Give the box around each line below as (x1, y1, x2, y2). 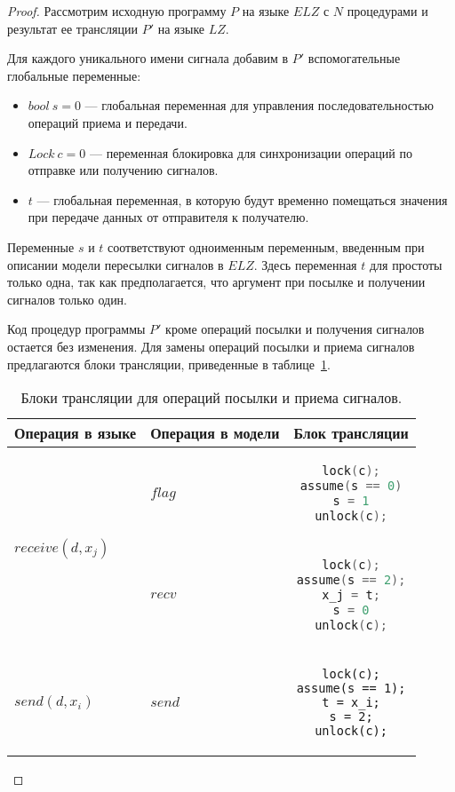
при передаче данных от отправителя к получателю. (28, 208, 309, 226)
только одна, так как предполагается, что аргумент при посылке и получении (7, 273, 426, 291)
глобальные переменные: (7, 66, 141, 84)
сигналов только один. (7, 289, 128, 308)
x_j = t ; (322, 588, 380, 602)
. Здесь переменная (253, 255, 357, 273)
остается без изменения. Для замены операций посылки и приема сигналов (7, 337, 415, 355)
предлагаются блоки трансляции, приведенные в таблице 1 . (7, 354, 331, 373)
